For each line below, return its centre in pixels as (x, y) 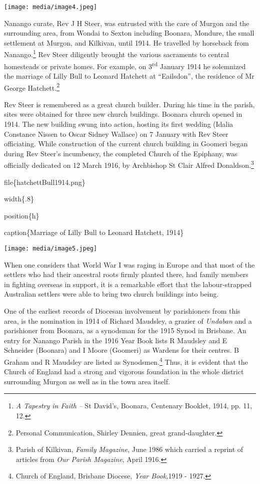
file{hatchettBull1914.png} (45, 182)
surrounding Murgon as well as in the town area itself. (87, 381)
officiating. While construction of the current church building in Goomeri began (126, 144)
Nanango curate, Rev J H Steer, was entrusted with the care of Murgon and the (127, 23)
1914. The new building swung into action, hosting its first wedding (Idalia (119, 124)
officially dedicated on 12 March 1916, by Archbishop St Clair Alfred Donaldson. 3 (129, 164)
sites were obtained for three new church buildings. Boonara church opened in (123, 114)
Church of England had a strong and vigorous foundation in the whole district (124, 372)
